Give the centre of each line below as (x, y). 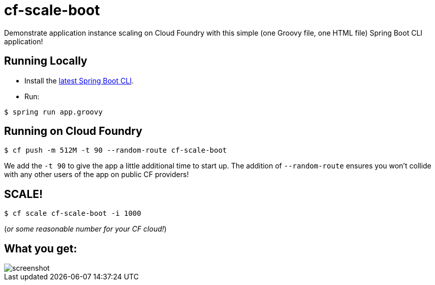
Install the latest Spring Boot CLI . (79, 80)
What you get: (41, 248)
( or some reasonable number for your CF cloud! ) (85, 229)
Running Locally (46, 61)
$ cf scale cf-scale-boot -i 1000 (73, 213)
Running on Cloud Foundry (73, 131)
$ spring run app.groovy (53, 112)
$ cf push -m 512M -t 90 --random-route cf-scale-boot (116, 150)
